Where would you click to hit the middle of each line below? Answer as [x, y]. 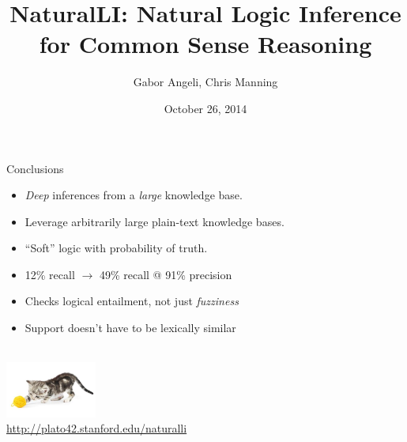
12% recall [50, 274]
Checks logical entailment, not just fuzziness [132, 301]
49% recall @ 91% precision [166, 274]
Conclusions [35, 168]
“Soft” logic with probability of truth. [116, 248]
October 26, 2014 [205, 108]
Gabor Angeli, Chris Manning [205, 82]
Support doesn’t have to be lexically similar [130, 328]
